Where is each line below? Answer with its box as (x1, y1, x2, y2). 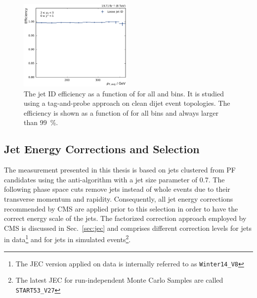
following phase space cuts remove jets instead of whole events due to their (4, 184, 230, 194)
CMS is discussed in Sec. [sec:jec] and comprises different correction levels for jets (4, 222, 252, 233)
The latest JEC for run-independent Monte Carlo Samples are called (15, 275, 223, 285)
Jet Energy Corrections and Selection (4, 141, 200, 157)
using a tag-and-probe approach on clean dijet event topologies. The (24, 98, 230, 108)
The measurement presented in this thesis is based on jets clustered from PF (4, 165, 236, 175)
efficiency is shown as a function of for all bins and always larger (24, 107, 219, 118)
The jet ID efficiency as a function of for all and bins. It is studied (24, 88, 224, 98)
